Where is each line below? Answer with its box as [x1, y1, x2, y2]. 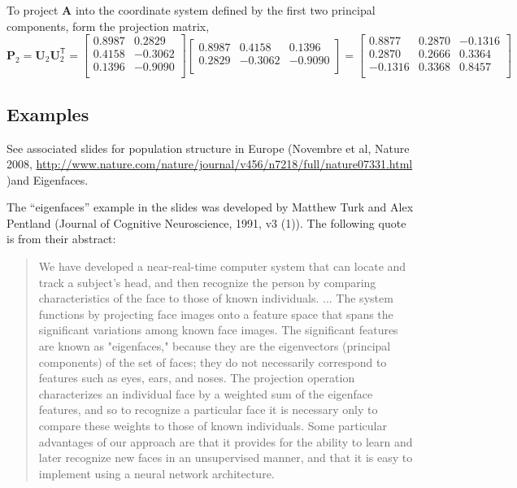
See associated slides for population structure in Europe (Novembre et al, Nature [7, 139, 410, 156]
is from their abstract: [7, 230, 116, 247]
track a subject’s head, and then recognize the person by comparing [38, 273, 376, 290]
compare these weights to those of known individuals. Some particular [38, 417, 387, 434]
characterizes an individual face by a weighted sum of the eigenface [38, 385, 373, 402]
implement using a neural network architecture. [38, 464, 275, 481]
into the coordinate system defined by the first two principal [75, 2, 376, 18]
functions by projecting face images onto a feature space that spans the [38, 305, 393, 322]
